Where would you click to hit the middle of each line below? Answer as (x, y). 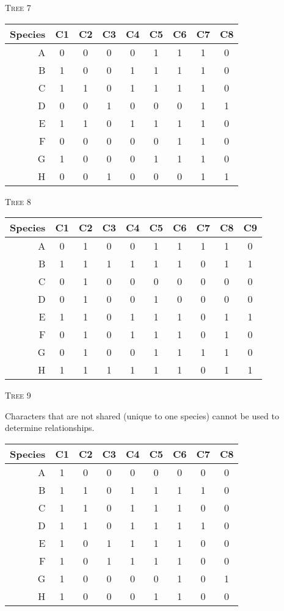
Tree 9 (18, 395)
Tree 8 (18, 201)
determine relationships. (50, 428)
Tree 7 (18, 7)
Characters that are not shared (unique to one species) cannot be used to (142, 415)
